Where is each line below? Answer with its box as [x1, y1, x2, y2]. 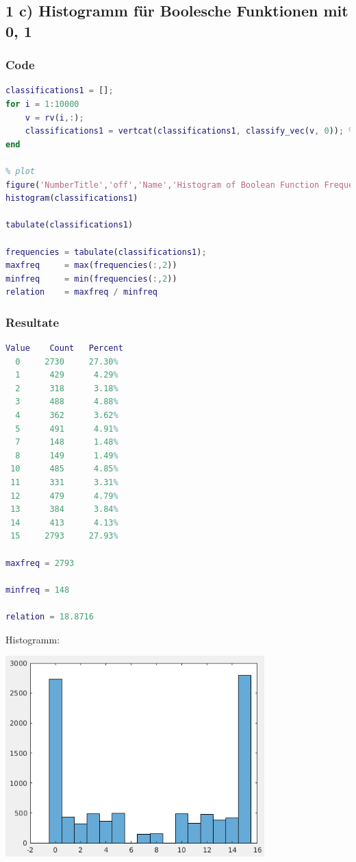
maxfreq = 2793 [5, 558, 75, 568]
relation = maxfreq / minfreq [5, 287, 158, 297]
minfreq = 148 [5, 584, 70, 595]
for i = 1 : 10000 [5, 99, 79, 109]
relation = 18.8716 [5, 611, 94, 621]
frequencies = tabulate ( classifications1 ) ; [5, 247, 207, 257]
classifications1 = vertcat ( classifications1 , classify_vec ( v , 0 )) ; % [25, 126, 354, 136]
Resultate [5, 313, 60, 330]
